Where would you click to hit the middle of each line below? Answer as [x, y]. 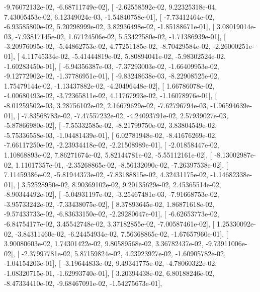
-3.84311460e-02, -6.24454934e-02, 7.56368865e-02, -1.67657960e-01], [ [122, 233]
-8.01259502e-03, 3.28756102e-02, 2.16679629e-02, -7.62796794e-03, [106, 105]
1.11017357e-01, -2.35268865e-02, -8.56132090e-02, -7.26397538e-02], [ [122, 164]
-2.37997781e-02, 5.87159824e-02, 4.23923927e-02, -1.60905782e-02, [123, 253]
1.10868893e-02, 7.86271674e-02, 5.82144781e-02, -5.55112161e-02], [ [108, 154]
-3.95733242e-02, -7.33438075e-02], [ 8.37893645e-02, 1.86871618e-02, [109, 204]
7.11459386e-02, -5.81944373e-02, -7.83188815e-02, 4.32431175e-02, [106, 174]
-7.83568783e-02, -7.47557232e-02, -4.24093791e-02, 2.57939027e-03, [125, 115]
